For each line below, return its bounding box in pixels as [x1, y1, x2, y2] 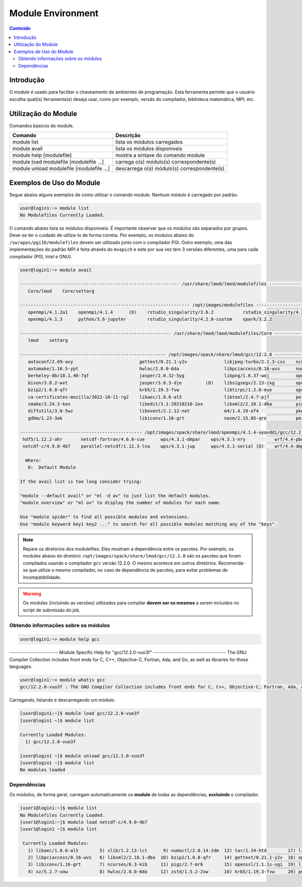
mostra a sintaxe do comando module [115, 152, 205, 159]
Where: [25, 458, 42, 464]
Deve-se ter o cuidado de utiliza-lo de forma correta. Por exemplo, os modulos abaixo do [9, 232, 194, 238]
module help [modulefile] [12, 152, 72, 159]
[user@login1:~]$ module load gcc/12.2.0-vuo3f [20, 710, 139, 716]
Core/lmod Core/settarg [28, 288, 95, 294]
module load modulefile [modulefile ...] [12, 158, 104, 165]
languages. [9, 663, 33, 670]
